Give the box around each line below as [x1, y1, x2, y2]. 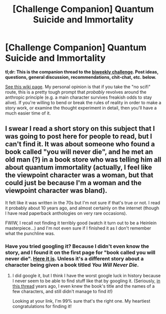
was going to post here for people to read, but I [5, 132, 152, 141]
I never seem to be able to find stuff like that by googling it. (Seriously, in [12, 278, 161, 284]
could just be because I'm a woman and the [5, 179, 142, 187]
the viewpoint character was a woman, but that [5, 171, 154, 180]
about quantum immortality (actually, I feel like [5, 163, 152, 172]
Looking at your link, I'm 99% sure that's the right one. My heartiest [12, 298, 151, 304]
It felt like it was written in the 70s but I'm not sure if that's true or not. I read [5, 199, 160, 205]
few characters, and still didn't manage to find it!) [12, 289, 113, 295]
